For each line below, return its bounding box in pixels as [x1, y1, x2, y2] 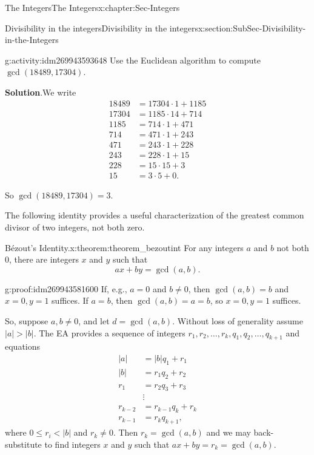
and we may [206, 426, 251, 439]
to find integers [44, 437, 101, 450]
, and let [78, 314, 110, 327]
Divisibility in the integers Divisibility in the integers [5, 21, 198, 34]
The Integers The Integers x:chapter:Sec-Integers [5, 1, 180, 13]
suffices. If [52, 294, 89, 307]
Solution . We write [5, 85, 76, 98]
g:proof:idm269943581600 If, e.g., [5, 282, 127, 295]
